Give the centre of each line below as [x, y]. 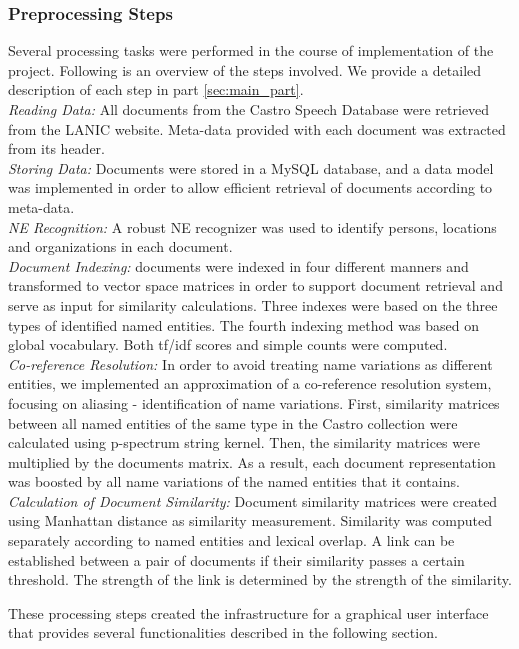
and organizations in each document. [120, 246]
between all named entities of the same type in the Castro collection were [233, 422]
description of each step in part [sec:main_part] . [156, 89]
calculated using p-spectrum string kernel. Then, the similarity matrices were [244, 442]
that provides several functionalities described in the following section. [223, 632]
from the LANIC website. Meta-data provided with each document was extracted [257, 128]
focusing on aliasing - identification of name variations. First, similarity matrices [254, 402]
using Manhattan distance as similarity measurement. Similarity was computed [250, 520]
